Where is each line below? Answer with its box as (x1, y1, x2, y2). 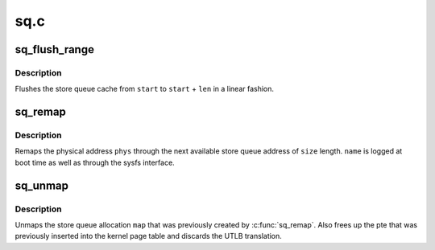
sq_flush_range (14, 43, 94, 56)
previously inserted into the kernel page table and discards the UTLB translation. (14, 232, 282, 241)
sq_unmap (14, 178, 68, 192)
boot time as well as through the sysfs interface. (14, 158, 175, 167)
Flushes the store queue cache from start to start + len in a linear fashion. (14, 84, 274, 94)
